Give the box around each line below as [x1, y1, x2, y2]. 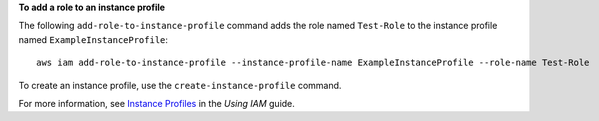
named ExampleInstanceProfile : [18, 33, 169, 45]
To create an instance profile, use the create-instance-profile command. [18, 79, 342, 91]
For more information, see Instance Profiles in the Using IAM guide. [18, 97, 295, 109]
